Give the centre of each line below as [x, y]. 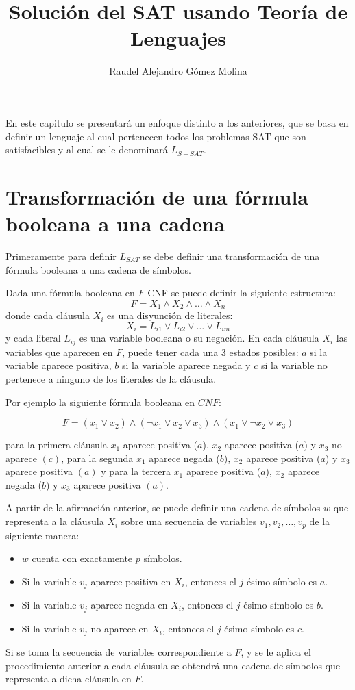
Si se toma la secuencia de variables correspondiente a [119, 652]
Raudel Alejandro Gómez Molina [178, 71]
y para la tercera [136, 471]
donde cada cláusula [48, 315]
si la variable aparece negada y [186, 365]
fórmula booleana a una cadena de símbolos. [98, 269]
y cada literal [33, 338]
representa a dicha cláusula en [69, 679]
